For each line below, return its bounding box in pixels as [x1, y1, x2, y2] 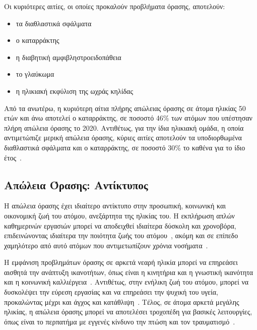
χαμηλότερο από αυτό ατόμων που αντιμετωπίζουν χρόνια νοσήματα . [4, 240, 208, 250]
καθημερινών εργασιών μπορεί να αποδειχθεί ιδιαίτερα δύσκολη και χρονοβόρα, [4, 220, 236, 231]
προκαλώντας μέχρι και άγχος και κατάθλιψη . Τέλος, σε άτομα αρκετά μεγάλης [4, 296, 239, 307]
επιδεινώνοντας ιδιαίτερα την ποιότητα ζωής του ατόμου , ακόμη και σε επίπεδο [4, 230, 238, 241]
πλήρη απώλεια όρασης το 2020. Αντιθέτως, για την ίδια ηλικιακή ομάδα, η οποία [4, 122, 244, 133]
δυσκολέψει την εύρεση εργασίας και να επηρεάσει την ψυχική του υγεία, [4, 287, 218, 297]
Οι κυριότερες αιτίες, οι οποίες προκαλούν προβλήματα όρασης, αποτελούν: [4, 1, 225, 11]
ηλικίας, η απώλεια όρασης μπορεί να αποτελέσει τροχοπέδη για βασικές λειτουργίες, [4, 306, 252, 317]
